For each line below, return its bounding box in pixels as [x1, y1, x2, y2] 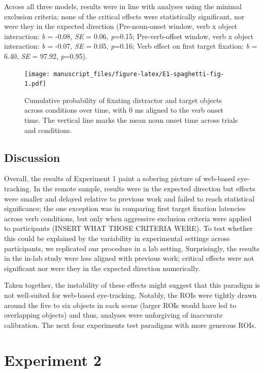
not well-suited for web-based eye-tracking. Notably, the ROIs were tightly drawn [4, 289, 257, 300]
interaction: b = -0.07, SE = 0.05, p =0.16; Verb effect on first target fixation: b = [4, 41, 257, 51]
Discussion [4, 149, 60, 165]
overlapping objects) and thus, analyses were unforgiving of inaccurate [4, 310, 223, 320]
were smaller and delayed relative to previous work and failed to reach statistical [4, 193, 255, 204]
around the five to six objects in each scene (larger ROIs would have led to [4, 299, 237, 310]
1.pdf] [24, 80, 46, 88]
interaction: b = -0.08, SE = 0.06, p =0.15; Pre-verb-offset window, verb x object [4, 30, 254, 41]
